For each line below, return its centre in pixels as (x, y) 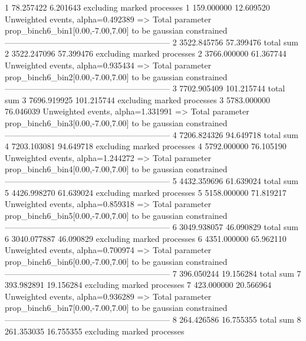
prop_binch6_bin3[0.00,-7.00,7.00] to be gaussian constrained (116, 122)
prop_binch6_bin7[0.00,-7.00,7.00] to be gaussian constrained (116, 308)
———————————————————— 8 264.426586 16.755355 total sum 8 (153, 319)
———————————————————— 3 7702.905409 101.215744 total (145, 88)
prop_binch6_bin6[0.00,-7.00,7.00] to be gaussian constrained (116, 262)
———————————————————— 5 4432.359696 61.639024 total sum (152, 180)
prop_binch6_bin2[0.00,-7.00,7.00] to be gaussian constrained (116, 76)
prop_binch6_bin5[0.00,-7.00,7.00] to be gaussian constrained (116, 215)
